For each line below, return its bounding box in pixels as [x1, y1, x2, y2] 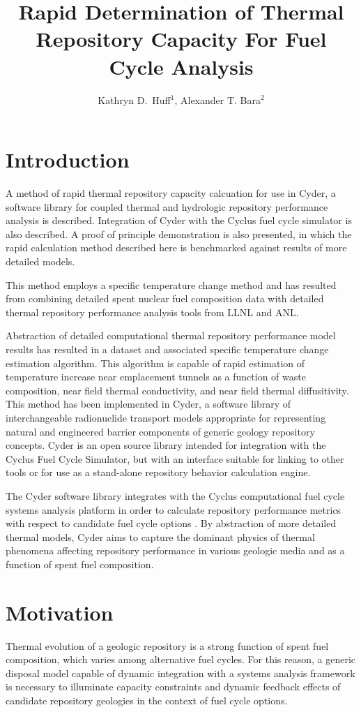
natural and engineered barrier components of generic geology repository [6, 424, 315, 438]
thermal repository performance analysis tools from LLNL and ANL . [6, 304, 299, 319]
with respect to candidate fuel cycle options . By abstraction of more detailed [6, 516, 337, 531]
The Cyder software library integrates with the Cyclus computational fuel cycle [6, 488, 345, 503]
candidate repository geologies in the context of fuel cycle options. [6, 692, 288, 707]
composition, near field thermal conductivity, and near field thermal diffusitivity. [6, 383, 349, 397]
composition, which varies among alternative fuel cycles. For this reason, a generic [6, 652, 356, 667]
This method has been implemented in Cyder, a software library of [6, 396, 291, 411]
